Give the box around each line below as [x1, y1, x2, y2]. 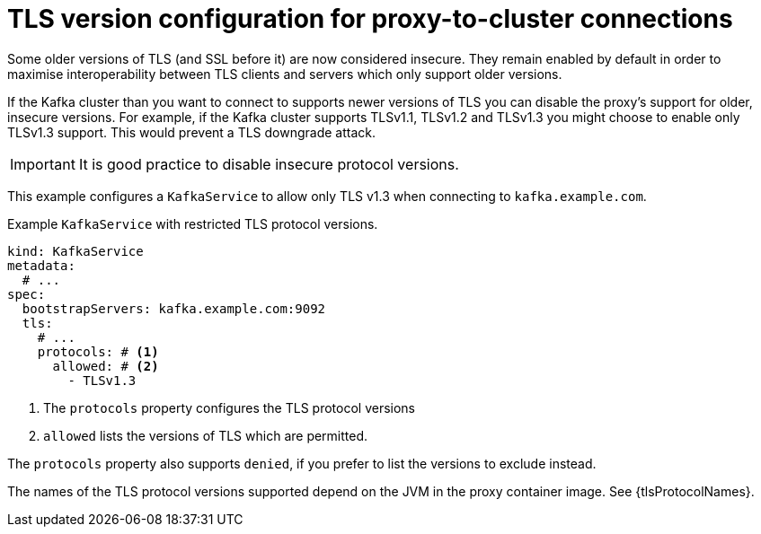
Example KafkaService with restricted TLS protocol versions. [7, 215, 378, 232]
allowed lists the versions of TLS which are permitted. [43, 427, 368, 443]
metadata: [7, 258, 75, 273]
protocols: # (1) [37, 344, 159, 359]
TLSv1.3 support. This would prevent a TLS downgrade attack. [7, 124, 376, 140]
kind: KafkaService [7, 243, 144, 258]
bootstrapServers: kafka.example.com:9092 [22, 301, 326, 316]
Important [10, 154, 75, 173]
